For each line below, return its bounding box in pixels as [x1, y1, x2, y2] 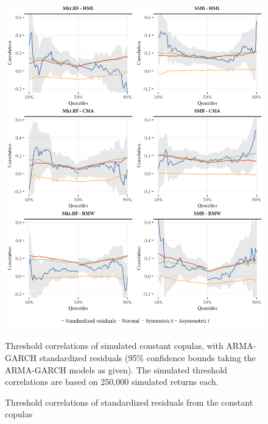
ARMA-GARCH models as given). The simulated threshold [5, 363, 227, 376]
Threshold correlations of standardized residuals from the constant [5, 395, 253, 408]
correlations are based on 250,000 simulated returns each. [5, 375, 219, 388]
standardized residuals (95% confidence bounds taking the [39, 351, 256, 364]
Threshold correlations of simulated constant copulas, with [5, 339, 224, 352]
